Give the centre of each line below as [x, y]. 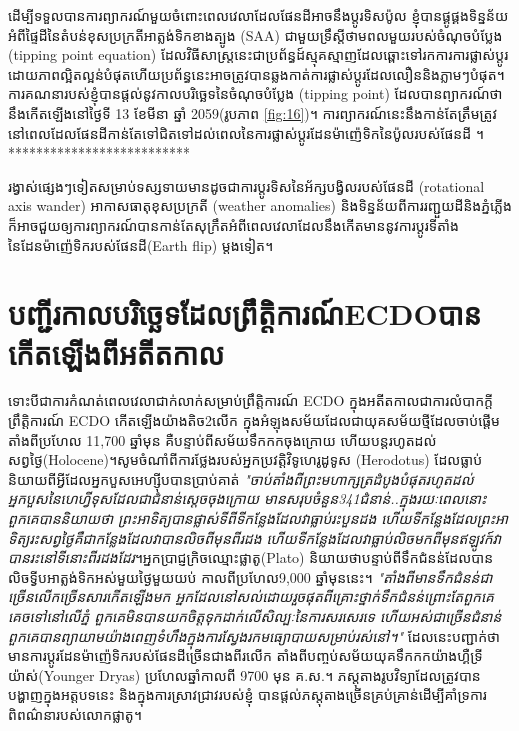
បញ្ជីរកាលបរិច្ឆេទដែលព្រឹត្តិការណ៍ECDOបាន [245, 313]
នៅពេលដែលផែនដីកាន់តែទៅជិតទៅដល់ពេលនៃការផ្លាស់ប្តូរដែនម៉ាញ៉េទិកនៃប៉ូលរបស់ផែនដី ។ [246, 132]
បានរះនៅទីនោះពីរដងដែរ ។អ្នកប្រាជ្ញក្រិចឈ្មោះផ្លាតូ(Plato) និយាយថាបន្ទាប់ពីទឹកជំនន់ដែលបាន [251, 557]
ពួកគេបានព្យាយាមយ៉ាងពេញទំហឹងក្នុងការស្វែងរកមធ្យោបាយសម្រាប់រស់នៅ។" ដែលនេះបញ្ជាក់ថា [254, 635]
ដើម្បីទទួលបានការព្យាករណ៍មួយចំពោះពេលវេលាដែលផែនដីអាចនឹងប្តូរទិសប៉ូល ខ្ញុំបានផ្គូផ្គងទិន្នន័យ [258, 15]
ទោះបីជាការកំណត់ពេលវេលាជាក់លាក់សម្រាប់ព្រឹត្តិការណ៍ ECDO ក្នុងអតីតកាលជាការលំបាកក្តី [251, 400]
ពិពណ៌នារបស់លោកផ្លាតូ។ [75, 713]
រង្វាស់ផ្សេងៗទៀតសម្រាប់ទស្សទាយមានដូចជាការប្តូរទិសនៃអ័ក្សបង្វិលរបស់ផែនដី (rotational [246, 185]
